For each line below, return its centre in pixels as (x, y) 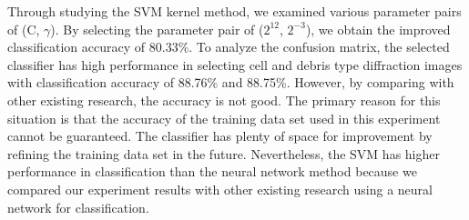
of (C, (24, 29)
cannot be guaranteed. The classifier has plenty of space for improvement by (220, 136)
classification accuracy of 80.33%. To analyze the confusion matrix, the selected (229, 47)
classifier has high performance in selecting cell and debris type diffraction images (235, 64)
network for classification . (78, 207)
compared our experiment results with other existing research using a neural (220, 189)
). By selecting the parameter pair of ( (157, 29)
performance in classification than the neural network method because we (212, 171)
